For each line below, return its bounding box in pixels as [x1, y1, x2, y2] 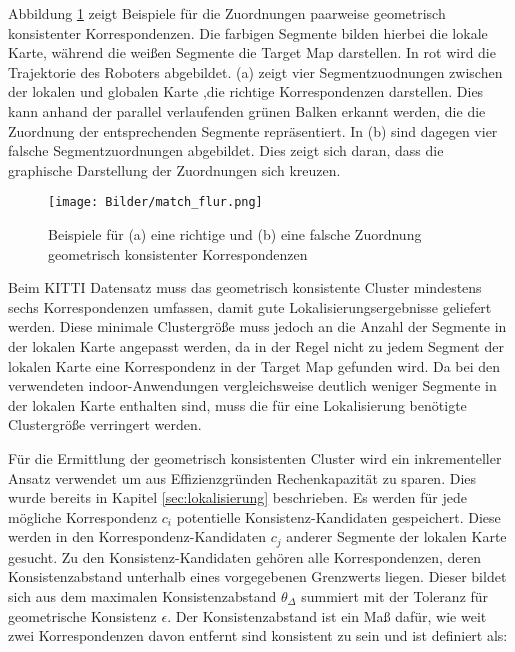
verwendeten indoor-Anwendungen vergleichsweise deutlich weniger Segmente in [8, 375, 497, 396]
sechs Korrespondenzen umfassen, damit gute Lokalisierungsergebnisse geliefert [8, 296, 492, 317]
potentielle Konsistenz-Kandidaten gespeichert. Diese [176, 506, 501, 527]
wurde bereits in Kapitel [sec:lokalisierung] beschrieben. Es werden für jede [8, 487, 467, 508]
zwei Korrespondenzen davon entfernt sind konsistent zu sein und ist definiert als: [8, 625, 508, 646]
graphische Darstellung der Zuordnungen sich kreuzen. [8, 159, 341, 180]
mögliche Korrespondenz [8, 506, 158, 527]
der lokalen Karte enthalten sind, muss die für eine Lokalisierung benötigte [8, 394, 467, 415]
